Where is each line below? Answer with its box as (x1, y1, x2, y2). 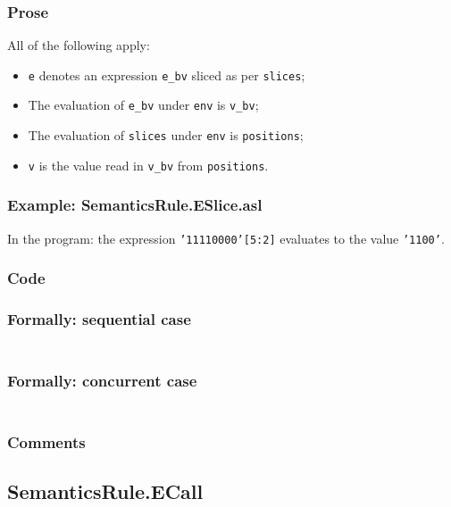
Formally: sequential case (7, 308, 191, 330)
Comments (7, 430, 86, 453)
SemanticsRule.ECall (7, 477, 204, 504)
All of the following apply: (7, 36, 150, 54)
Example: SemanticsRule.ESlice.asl (7, 194, 263, 216)
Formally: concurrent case (7, 369, 197, 391)
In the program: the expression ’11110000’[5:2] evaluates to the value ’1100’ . (7, 229, 445, 247)
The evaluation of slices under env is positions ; (28, 126, 304, 145)
